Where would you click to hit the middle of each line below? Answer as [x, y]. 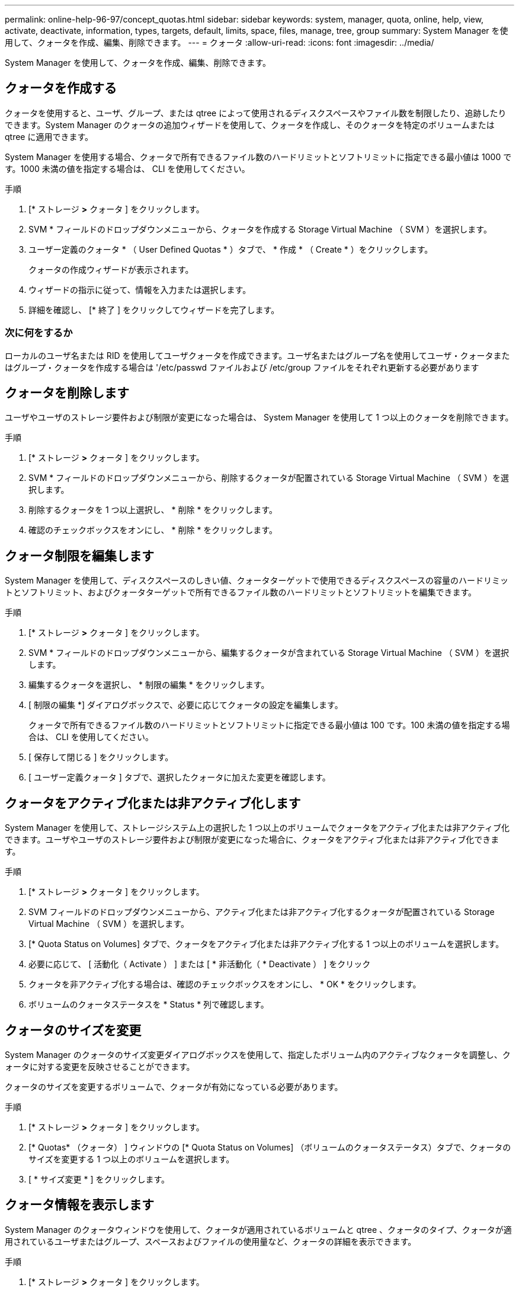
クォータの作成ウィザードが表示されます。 [111, 269]
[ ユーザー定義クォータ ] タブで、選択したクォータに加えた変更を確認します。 [180, 777]
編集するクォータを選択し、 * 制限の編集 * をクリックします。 [149, 685]
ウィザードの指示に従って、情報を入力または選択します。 [140, 289]
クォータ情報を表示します [79, 1205]
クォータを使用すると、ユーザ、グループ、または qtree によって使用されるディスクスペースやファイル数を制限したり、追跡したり [256, 113]
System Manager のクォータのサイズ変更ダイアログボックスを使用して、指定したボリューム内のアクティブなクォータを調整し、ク [258, 1054]
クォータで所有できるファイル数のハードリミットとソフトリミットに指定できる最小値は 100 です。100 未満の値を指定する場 [269, 725]
